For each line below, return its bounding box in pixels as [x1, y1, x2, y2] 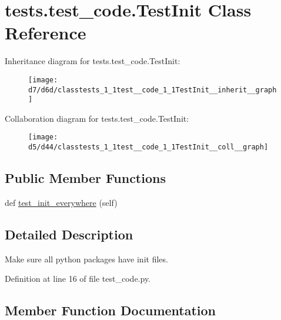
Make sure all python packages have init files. [5, 252, 168, 265]
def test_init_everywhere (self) [5, 196, 118, 208]
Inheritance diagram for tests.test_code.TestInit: [5, 55, 180, 67]
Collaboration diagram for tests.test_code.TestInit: [5, 112, 189, 124]
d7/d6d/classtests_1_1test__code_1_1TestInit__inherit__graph [28, 85, 277, 94]
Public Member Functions [5, 169, 166, 187]
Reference [5, 21, 86, 45]
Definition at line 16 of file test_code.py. [5, 272, 151, 285]
